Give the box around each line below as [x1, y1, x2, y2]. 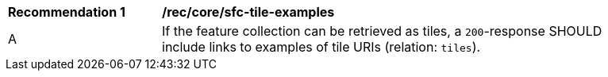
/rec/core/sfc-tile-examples [162, 4, 335, 20]
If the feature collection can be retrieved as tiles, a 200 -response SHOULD [162, 23, 602, 39]
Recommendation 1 [8, 4, 125, 20]
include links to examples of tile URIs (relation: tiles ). [162, 39, 481, 55]
